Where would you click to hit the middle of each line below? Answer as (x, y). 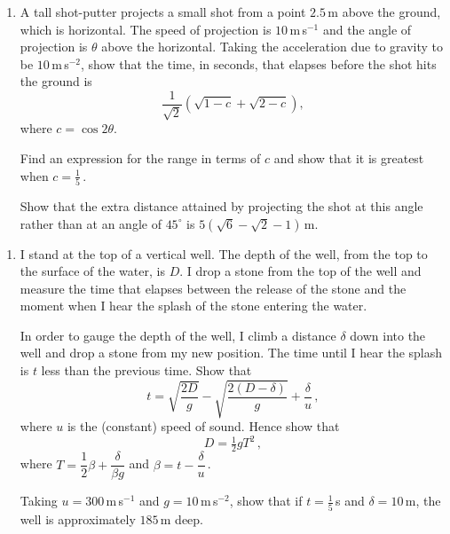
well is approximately (78, 518)
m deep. (182, 518)
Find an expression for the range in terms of (140, 158)
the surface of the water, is (92, 271)
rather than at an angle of (91, 223)
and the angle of (367, 29)
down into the (388, 335)
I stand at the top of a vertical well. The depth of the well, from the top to (224, 253)
